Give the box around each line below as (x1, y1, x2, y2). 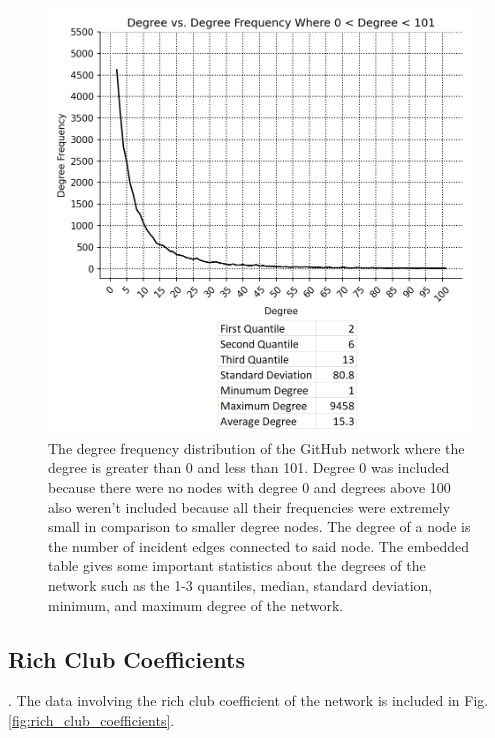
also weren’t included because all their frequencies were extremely (48, 496, 451, 517)
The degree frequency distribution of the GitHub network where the (48, 437, 465, 458)
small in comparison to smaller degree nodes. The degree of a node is (48, 516, 471, 537)
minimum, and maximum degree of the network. (48, 594, 344, 615)
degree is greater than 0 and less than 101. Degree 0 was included (48, 457, 450, 478)
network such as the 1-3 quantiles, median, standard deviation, (48, 574, 433, 595)
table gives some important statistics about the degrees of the (48, 555, 426, 576)
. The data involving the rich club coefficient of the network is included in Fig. (8, 690, 489, 711)
